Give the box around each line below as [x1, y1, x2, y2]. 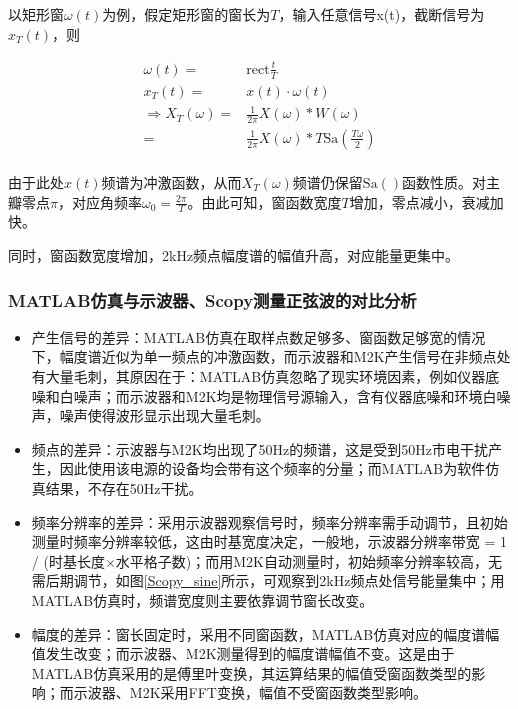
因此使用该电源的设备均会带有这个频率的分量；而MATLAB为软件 [59, 458, 486, 479]
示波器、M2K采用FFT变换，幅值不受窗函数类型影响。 [73, 682, 427, 703]
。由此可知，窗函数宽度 [187, 191, 342, 212]
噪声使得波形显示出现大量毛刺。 [59, 405, 270, 426]
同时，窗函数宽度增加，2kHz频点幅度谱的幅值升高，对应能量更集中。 [8, 245, 460, 266]
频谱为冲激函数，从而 [101, 172, 242, 193]
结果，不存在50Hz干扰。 [45, 478, 203, 499]
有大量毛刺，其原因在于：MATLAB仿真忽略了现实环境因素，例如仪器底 [31, 366, 500, 387]
